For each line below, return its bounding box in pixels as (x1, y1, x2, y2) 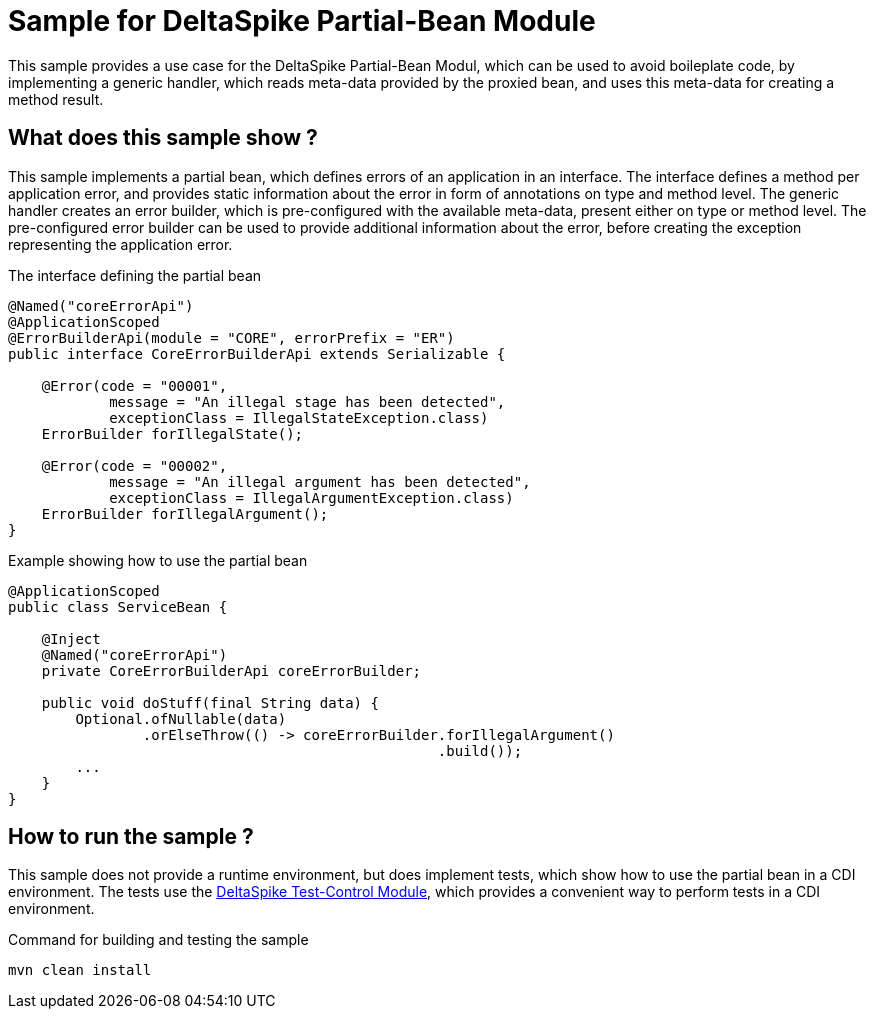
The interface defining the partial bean (8, 266, 262, 284)
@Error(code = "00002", (41, 457, 228, 474)
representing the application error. (8, 235, 233, 253)
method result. (8, 90, 104, 108)
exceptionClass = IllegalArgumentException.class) (109, 489, 514, 506)
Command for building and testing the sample (8, 931, 309, 949)
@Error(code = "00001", (41, 377, 228, 394)
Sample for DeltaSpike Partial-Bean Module (8, 4, 596, 38)
